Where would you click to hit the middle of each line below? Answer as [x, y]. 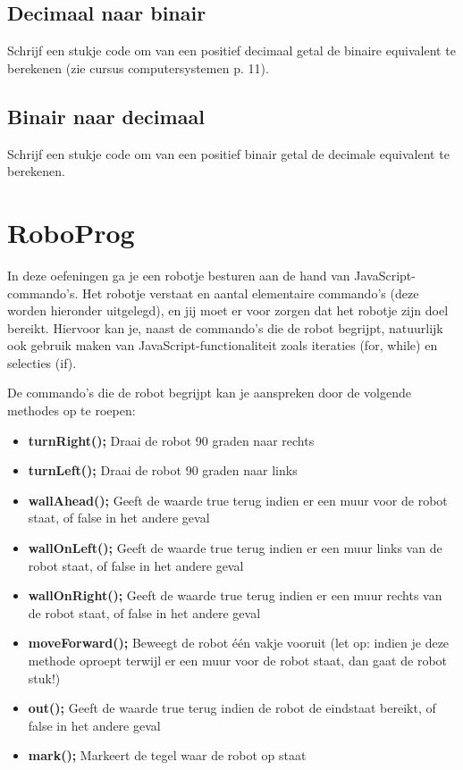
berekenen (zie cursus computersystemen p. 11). [138, 67]
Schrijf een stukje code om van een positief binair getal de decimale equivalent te [228, 153]
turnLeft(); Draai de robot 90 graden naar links [163, 470]
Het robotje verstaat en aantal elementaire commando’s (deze [251, 293]
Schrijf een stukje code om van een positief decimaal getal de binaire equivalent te [231, 50]
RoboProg [71, 232]
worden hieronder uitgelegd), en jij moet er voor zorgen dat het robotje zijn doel [228, 310]
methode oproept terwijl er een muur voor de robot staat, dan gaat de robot [237, 660]
